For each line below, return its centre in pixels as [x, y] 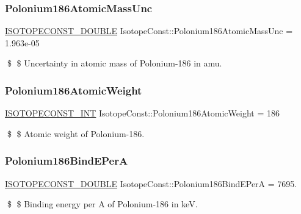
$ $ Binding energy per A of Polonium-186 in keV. [102, 204]
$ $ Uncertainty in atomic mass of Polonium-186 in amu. [114, 63]
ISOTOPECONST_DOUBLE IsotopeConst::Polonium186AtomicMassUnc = [149, 31]
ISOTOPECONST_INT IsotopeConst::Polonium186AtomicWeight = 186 [142, 113]
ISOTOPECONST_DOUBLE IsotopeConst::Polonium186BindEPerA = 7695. [151, 183]
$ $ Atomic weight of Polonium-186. [76, 133]
